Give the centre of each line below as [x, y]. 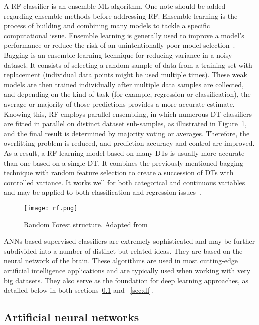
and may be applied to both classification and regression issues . [103, 192]
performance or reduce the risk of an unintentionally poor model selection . [120, 45]
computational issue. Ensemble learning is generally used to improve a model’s [124, 35]
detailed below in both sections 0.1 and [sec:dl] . [79, 290]
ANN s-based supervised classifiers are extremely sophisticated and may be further [130, 241]
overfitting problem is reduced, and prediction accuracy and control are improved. [129, 143]
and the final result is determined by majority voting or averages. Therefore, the [127, 133]
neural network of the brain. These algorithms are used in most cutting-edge [121, 260]
